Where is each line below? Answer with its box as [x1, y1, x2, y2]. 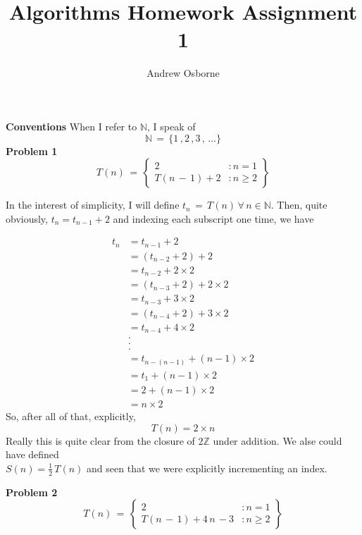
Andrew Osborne [146, 66, 220, 80]
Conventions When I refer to [6, 118, 137, 133]
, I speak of [146, 118, 196, 133]
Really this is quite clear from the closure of [6, 433, 195, 448]
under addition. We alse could [213, 433, 342, 448]
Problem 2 [6, 484, 58, 499]
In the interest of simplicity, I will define [6, 197, 180, 212]
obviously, [6, 211, 48, 226]
